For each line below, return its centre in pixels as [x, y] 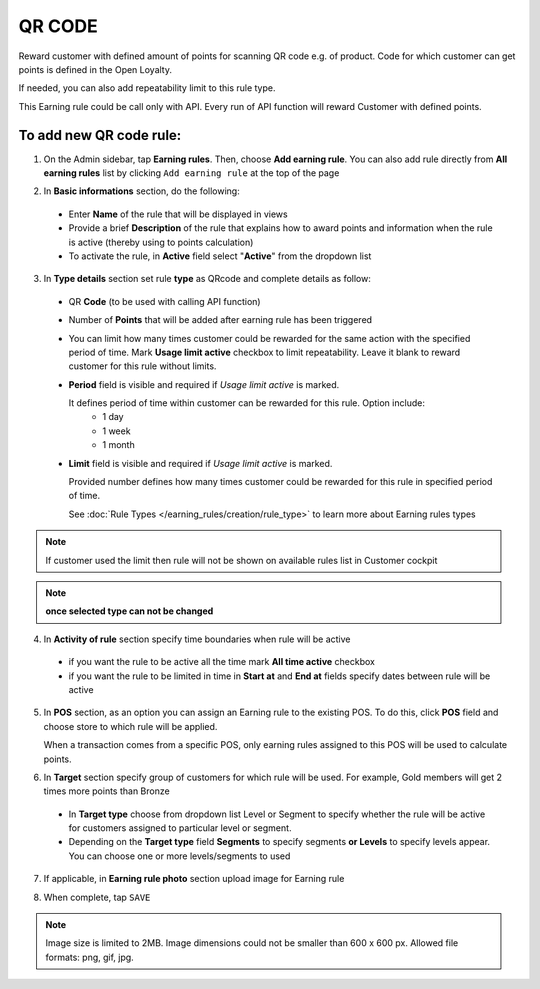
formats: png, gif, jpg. [89, 957]
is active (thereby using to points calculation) [161, 242]
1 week [116, 431]
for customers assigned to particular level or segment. [180, 828]
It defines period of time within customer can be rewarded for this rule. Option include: [246, 403]
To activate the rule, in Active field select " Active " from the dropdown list [220, 256]
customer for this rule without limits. [142, 366]
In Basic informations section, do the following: [141, 191]
